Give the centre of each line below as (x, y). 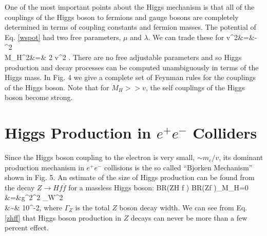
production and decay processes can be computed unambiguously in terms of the (132, 67)
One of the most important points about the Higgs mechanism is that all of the (130, 7)
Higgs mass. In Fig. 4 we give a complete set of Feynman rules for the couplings (130, 77)
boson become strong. (39, 97)
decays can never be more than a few (189, 217)
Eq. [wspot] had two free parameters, (63, 37)
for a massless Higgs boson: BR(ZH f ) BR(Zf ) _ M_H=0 (158, 187)
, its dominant (241, 157)
